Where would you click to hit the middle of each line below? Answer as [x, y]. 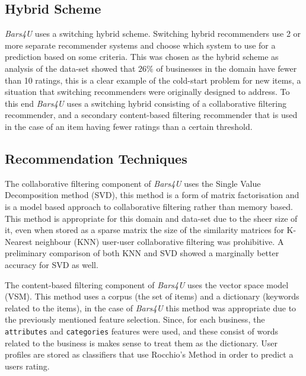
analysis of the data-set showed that [70, 68]
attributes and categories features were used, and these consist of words [142, 331]
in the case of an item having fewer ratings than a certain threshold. [129, 126]
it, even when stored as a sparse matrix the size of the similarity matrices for [144, 230]
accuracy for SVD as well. [52, 264]
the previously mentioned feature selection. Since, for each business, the [135, 319]
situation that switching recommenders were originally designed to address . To [147, 92]
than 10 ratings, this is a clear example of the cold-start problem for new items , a [153, 80]
